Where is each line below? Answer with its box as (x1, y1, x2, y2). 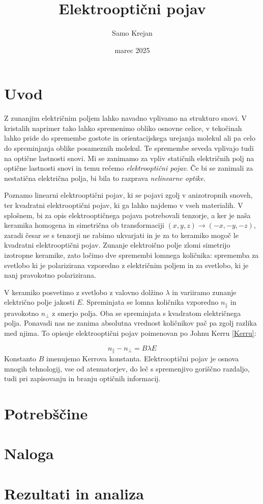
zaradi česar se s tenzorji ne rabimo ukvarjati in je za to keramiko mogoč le (4, 229, 239, 240)
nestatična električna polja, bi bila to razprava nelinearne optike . (4, 172, 206, 183)
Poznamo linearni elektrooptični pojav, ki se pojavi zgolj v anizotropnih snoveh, (4, 190, 253, 200)
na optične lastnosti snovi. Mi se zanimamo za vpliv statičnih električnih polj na (4, 152, 254, 163)
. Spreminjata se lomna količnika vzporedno (82, 297, 219, 307)
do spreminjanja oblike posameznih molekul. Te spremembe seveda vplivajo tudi (4, 143, 254, 153)
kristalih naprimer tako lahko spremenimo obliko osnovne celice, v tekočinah (4, 122, 242, 133)
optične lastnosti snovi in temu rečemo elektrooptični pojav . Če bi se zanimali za (4, 163, 253, 173)
